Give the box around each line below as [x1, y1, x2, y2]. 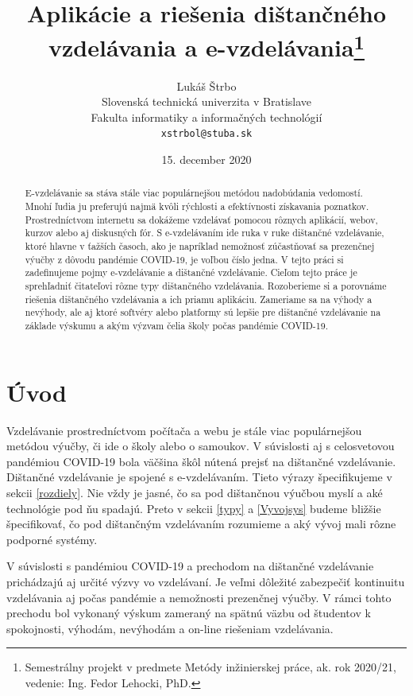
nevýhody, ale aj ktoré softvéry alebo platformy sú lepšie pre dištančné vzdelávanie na [25, 305, 381, 319]
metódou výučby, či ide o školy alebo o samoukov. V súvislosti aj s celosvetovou [6, 437, 395, 454]
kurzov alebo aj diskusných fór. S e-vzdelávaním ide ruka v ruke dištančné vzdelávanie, [25, 226, 384, 239]
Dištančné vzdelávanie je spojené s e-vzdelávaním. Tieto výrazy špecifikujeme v [6, 469, 392, 485]
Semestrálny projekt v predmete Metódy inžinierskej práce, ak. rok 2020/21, [25, 659, 396, 675]
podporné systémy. [6, 531, 98, 547]
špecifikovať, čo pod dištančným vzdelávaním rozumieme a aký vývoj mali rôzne [6, 515, 396, 532]
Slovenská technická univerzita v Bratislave [101, 93, 312, 110]
